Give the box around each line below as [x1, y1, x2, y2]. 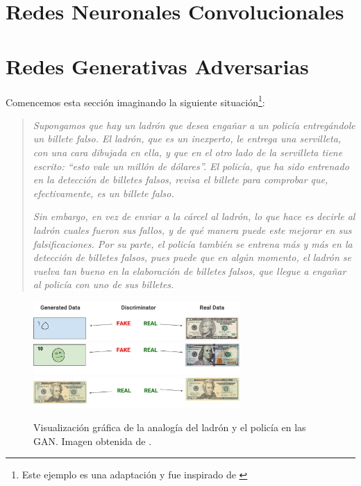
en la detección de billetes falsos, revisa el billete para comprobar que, [33, 172, 328, 187]
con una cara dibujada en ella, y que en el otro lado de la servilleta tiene [33, 144, 343, 159]
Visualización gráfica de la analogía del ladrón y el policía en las [33, 420, 306, 435]
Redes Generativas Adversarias [6, 51, 309, 80]
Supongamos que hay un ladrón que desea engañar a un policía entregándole [33, 117, 355, 132]
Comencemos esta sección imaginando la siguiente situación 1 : [6, 92, 265, 109]
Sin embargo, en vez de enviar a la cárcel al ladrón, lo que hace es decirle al [33, 209, 355, 224]
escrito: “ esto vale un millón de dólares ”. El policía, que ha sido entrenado [33, 158, 349, 173]
